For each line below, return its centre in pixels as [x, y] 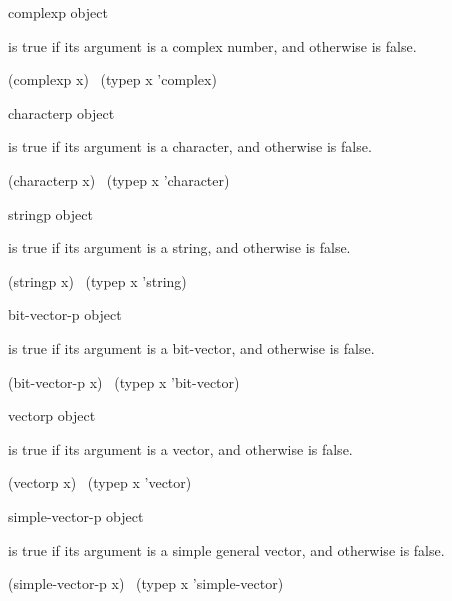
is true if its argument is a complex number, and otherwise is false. [212, 45]
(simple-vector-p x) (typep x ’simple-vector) [146, 583]
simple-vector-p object [76, 515]
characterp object [61, 112]
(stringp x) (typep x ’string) [97, 280]
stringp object [50, 213]
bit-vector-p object [65, 314]
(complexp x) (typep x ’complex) [112, 79]
